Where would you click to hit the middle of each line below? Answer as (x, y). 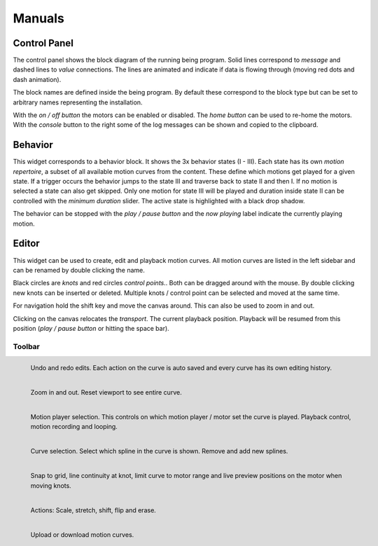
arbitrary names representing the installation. (78, 102)
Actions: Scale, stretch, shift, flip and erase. (93, 510)
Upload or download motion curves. (82, 534)
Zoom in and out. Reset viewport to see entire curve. (106, 392)
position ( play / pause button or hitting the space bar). (91, 328)
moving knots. (51, 485)
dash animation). (37, 79)
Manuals (38, 18)
